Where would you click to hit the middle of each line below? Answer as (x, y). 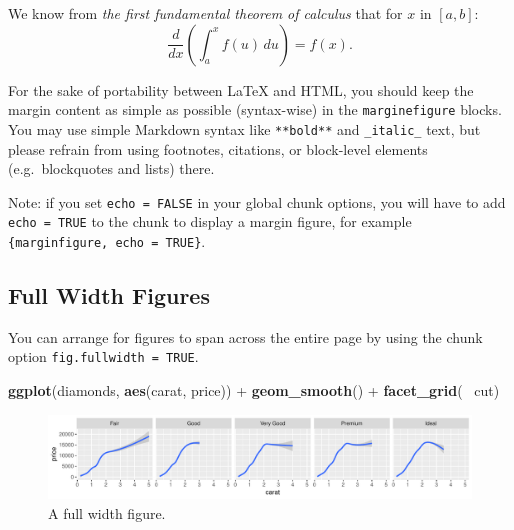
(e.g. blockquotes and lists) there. (111, 168)
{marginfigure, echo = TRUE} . (107, 241)
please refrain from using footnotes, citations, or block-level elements (218, 148)
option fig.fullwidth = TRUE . (103, 356)
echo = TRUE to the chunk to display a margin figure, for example (210, 221)
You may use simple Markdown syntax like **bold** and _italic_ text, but (244, 128)
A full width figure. (107, 512)
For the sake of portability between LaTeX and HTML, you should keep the (241, 89)
